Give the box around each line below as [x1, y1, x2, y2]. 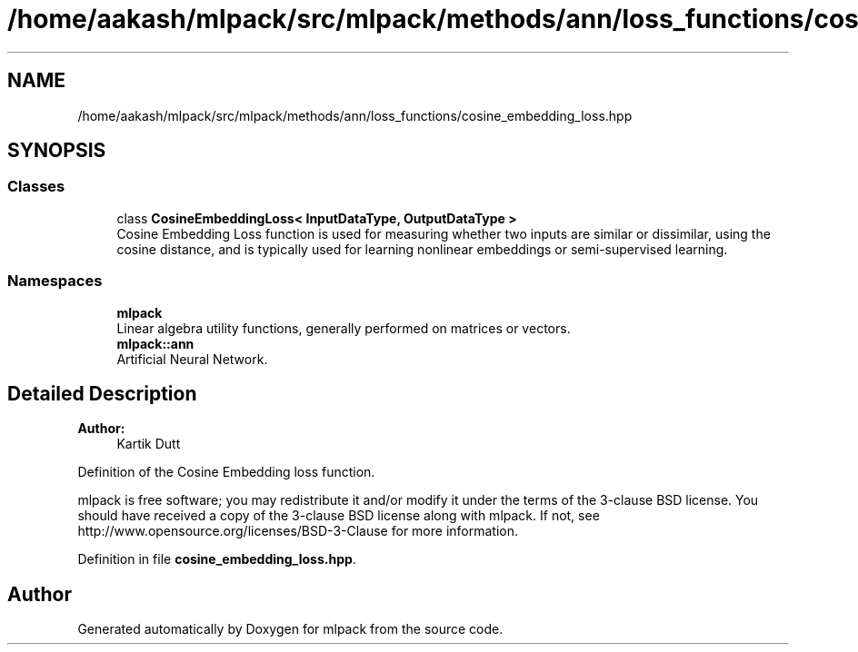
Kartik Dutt [116, 436, 181, 452]
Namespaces [7, 272, 103, 291]
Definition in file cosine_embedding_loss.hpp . [77, 551, 356, 568]
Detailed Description [7, 381, 197, 405]
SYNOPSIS [7, 139, 106, 163]
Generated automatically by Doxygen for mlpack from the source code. [77, 621, 504, 637]
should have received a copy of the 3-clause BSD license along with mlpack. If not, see [77, 508, 600, 524]
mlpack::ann [116, 335, 195, 351]
